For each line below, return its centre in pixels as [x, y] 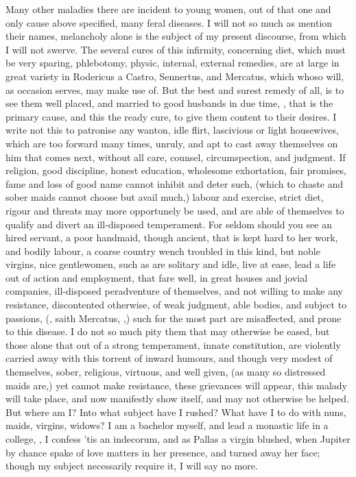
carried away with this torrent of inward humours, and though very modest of [169, 358]
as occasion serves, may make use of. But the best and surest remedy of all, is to [175, 89]
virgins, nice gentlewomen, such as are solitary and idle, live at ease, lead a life [171, 264]
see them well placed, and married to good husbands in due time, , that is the [169, 103]
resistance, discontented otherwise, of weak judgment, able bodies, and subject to [176, 305]
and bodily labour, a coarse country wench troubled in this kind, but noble [163, 250]
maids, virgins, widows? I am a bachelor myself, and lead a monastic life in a [167, 425]
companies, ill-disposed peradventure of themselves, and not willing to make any [175, 291]
